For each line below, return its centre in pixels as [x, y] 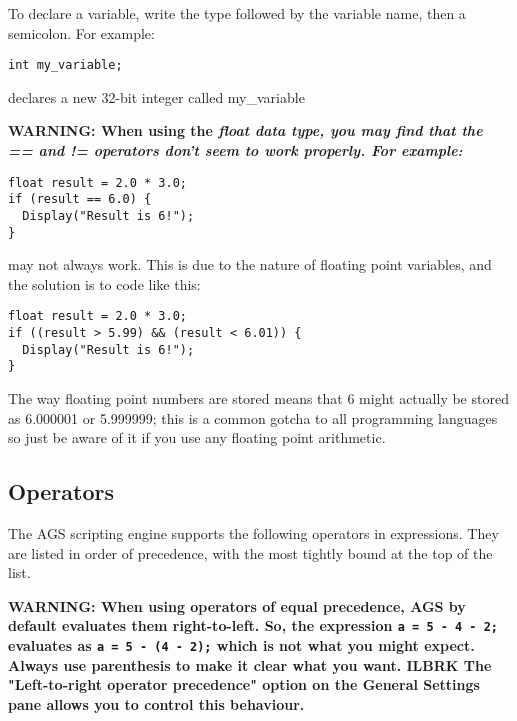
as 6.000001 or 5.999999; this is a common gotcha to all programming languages [253, 417]
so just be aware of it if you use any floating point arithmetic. [197, 437]
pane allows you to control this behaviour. [156, 703]
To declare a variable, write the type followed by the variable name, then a [237, 13]
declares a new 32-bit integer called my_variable [156, 96]
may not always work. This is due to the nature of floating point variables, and [250, 264]
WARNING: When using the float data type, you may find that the [245, 130]
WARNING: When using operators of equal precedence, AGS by [237, 605]
